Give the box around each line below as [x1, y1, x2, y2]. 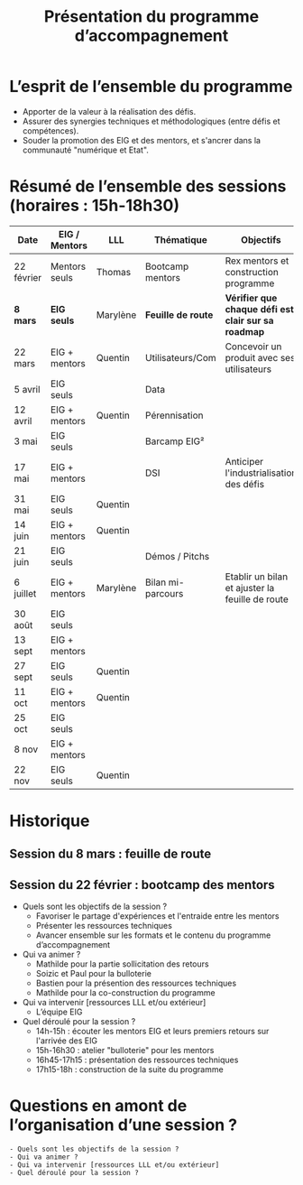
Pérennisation [145, 409, 204, 421]
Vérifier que [225, 292, 278, 304]
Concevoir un [225, 340, 282, 353]
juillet [14, 587, 37, 599]
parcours [145, 587, 184, 599]
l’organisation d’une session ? [9, 1115, 238, 1135]
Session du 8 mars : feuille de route [9, 847, 212, 862]
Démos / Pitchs [145, 550, 210, 562]
